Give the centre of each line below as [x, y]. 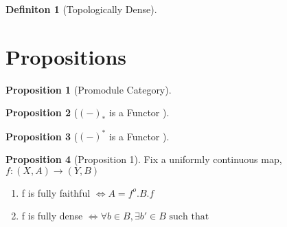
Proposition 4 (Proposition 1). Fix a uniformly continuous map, [144, 159]
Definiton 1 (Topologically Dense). [81, 9]
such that [189, 217]
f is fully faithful [56, 192]
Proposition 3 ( [42, 136]
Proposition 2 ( [42, 112]
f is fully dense [52, 216]
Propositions [66, 56]
